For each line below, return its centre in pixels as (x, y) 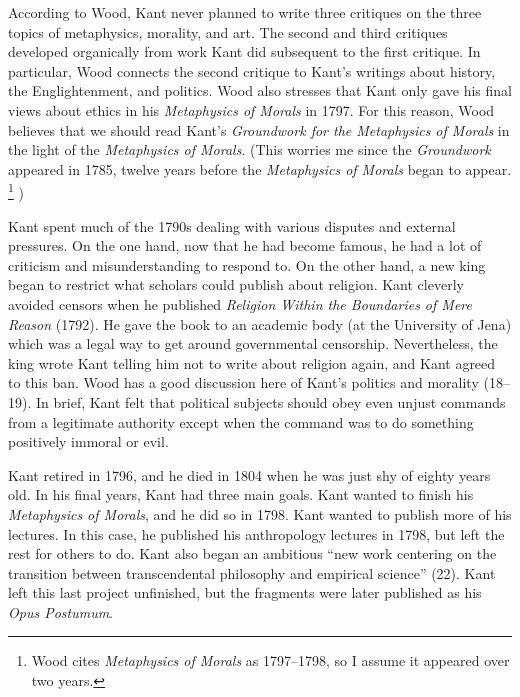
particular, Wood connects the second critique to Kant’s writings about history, (252, 70)
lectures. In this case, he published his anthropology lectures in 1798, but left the (256, 533)
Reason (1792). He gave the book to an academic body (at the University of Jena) (260, 323)
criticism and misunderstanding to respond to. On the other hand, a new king (247, 264)
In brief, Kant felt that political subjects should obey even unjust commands (270, 401)
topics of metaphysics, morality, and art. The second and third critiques (228, 31)
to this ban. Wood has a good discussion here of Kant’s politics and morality (243, 382)
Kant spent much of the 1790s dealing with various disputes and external (232, 225)
